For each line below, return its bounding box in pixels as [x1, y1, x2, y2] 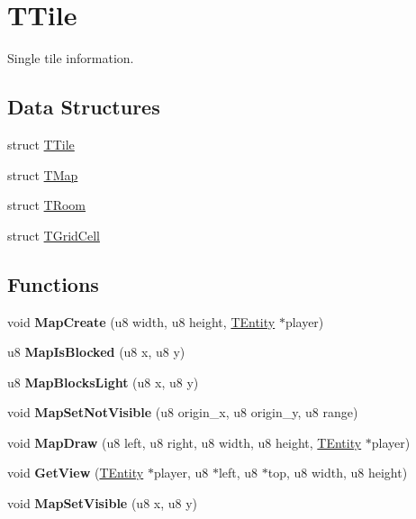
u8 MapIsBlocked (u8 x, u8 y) [7, 342, 185, 361]
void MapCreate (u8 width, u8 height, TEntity [7, 312, 276, 331]
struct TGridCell [7, 225, 100, 244]
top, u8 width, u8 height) [267, 463, 408, 482]
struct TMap [7, 165, 78, 184]
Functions [7, 269, 99, 297]
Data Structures [7, 93, 160, 121]
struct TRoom [7, 196, 86, 214]
